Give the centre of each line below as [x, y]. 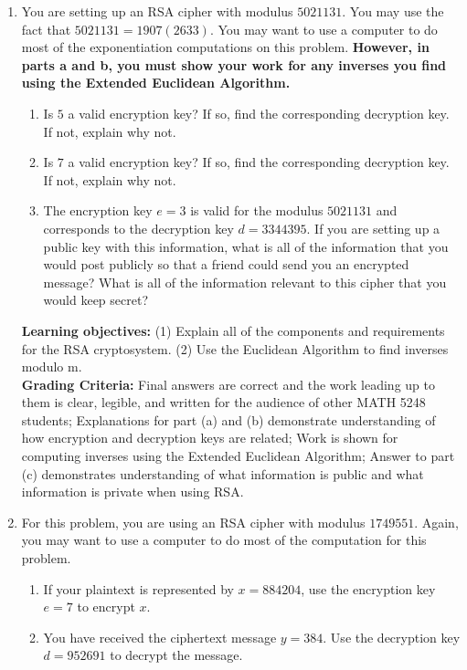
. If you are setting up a [373, 228]
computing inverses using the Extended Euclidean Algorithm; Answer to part [238, 456]
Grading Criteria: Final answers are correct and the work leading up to [228, 384]
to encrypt [106, 607]
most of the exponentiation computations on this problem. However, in [225, 47]
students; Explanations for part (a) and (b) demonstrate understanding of [228, 419]
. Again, [436, 522]
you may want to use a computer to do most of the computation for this [224, 540]
